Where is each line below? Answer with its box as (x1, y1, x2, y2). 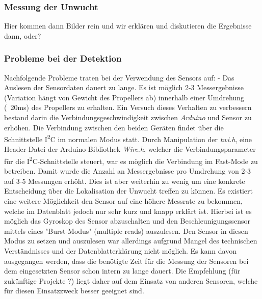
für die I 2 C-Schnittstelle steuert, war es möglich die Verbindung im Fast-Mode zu (4, 154, 258, 166)
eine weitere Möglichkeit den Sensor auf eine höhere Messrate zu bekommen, (4, 196, 243, 206)
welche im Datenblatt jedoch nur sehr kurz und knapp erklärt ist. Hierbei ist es (4, 205, 252, 216)
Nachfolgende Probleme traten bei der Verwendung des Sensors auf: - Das (4, 72, 234, 83)
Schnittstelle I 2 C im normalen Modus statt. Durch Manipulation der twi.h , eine (4, 132, 252, 144)
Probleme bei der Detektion (4, 52, 122, 65)
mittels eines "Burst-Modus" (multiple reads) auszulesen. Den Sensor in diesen (4, 225, 248, 236)
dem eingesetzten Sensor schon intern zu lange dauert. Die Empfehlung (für (4, 265, 241, 276)
